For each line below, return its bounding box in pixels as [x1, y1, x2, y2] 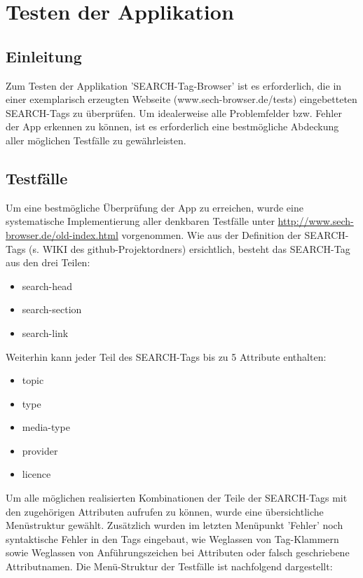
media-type [22, 420, 70, 434]
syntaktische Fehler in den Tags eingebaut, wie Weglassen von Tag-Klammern [6, 531, 339, 546]
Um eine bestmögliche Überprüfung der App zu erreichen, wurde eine [6, 200, 303, 214]
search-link [22, 325, 69, 340]
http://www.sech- [278, 214, 354, 228]
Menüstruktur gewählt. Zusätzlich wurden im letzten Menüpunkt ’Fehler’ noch [6, 518, 343, 532]
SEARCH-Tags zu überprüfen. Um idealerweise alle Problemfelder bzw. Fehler [6, 105, 342, 120]
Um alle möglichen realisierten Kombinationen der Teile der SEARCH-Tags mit [6, 490, 348, 505]
